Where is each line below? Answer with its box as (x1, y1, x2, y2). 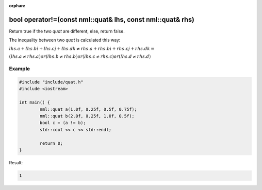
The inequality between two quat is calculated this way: (9, 37, 121, 43)
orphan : (9, 3, 26, 8)
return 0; (39, 140, 63, 146)
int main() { (19, 100, 50, 105)
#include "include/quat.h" (19, 79, 83, 85)
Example (9, 66, 30, 72)
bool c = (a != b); (39, 120, 86, 126)
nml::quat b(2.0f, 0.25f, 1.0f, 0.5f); (39, 113, 134, 119)
